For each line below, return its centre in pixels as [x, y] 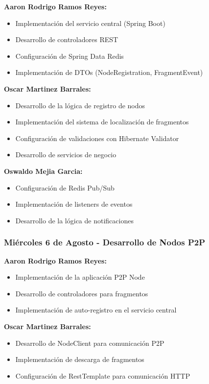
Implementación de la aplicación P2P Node [80, 277]
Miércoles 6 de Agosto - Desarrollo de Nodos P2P [105, 242]
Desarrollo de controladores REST [67, 39]
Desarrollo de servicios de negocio [66, 155]
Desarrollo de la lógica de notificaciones [74, 220]
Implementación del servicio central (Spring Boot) [90, 23]
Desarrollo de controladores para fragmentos [82, 293]
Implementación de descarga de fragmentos [80, 359]
